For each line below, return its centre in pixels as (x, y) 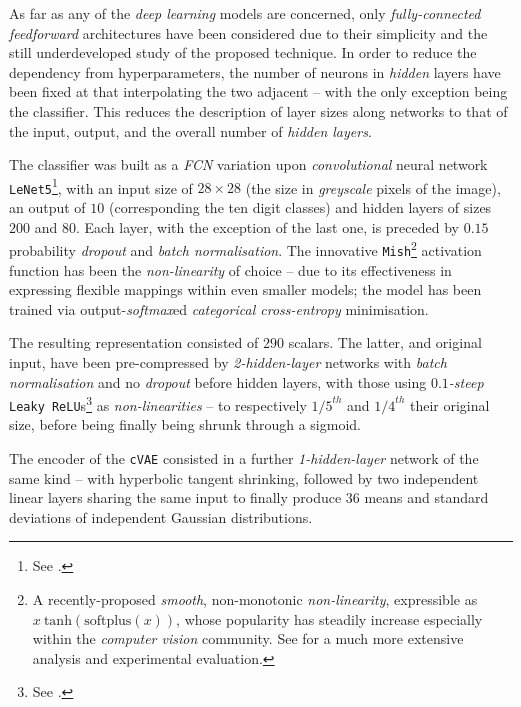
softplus (108, 620)
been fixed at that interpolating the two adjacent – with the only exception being (258, 91)
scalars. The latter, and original (385, 342)
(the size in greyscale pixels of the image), (373, 187)
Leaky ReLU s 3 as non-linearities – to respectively (158, 403)
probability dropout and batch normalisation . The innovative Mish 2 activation (245, 248)
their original (449, 404)
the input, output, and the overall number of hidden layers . (190, 130)
